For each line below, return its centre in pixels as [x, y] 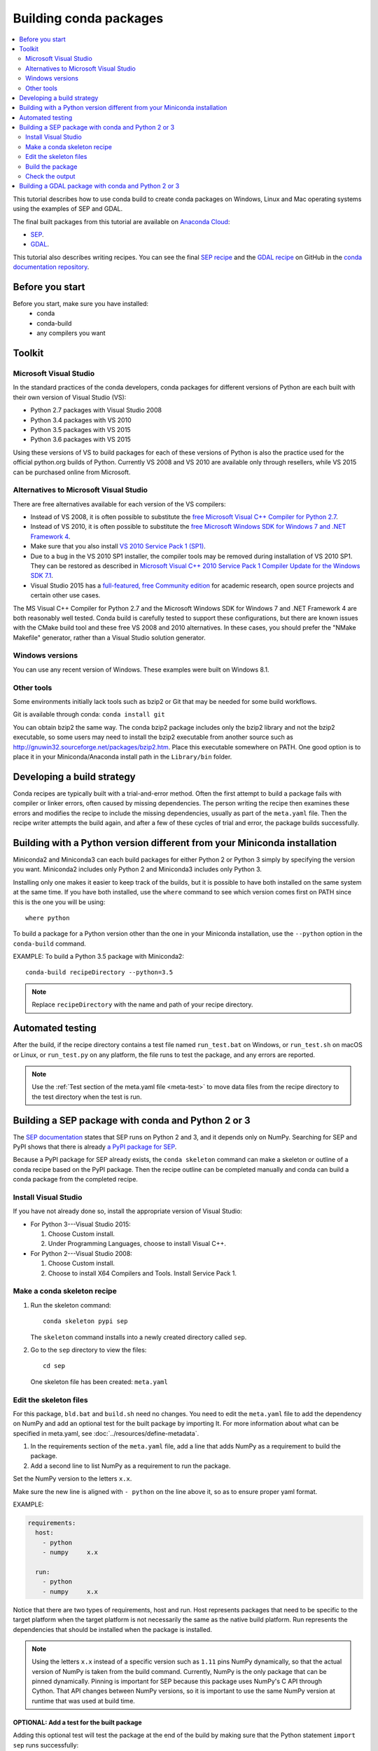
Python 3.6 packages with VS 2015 [80, 440]
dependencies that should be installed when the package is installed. [113, 1629]
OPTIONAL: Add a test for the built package [78, 1722]
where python [48, 918]
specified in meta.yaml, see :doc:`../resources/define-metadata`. [106, 1433]
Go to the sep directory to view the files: [89, 1350]
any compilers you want [71, 333]
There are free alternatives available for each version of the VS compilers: [119, 504]
